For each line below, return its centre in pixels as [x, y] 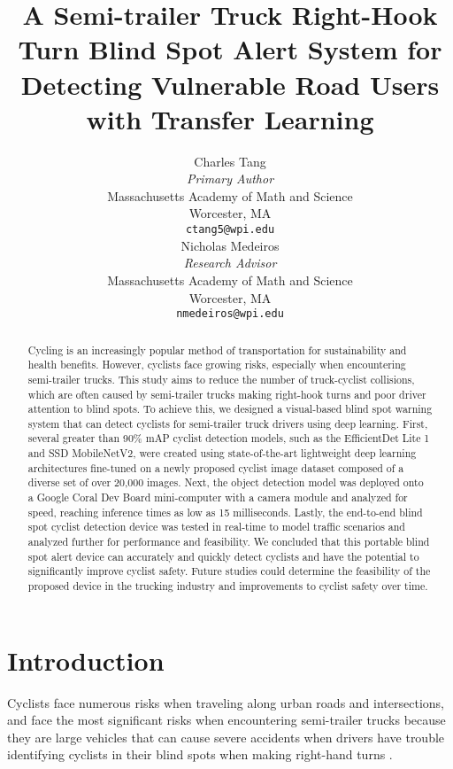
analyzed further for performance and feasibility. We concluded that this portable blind [229, 542]
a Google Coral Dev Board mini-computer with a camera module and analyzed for [218, 497]
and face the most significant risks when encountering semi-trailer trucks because [226, 720]
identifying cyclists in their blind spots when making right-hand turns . [200, 754]
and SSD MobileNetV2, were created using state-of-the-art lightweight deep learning [222, 453]
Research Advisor [230, 263]
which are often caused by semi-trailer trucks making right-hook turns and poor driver [227, 394]
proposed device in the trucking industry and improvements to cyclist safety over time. [228, 586]
